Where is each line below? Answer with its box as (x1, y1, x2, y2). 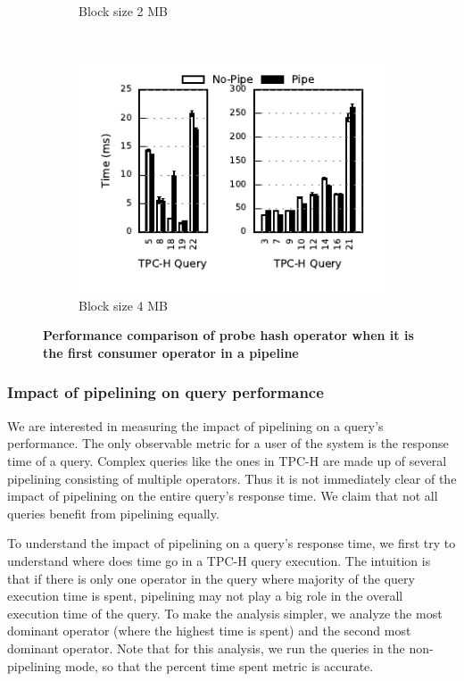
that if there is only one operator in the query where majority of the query (7, 569, 415, 587)
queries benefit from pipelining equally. (7, 503, 220, 522)
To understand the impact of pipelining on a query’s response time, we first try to (7, 534, 456, 552)
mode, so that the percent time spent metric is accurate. (64, 656, 374, 675)
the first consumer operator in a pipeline (43, 343, 299, 361)
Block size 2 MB (79, 2, 168, 20)
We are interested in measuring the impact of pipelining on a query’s (7, 416, 384, 435)
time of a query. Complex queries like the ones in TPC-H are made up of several (7, 451, 447, 469)
